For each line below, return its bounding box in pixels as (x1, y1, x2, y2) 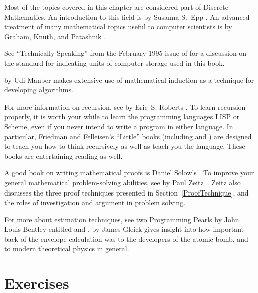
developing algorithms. (4, 84, 73, 95)
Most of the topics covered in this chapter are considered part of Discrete (4, 2, 228, 12)
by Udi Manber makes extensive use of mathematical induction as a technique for (4, 74, 254, 85)
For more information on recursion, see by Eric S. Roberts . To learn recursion (4, 101, 246, 112)
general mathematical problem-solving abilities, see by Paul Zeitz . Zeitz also (4, 177, 241, 187)
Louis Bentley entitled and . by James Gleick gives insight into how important (4, 224, 244, 234)
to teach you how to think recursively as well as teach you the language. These (4, 141, 245, 151)
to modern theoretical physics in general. (4, 243, 129, 254)
